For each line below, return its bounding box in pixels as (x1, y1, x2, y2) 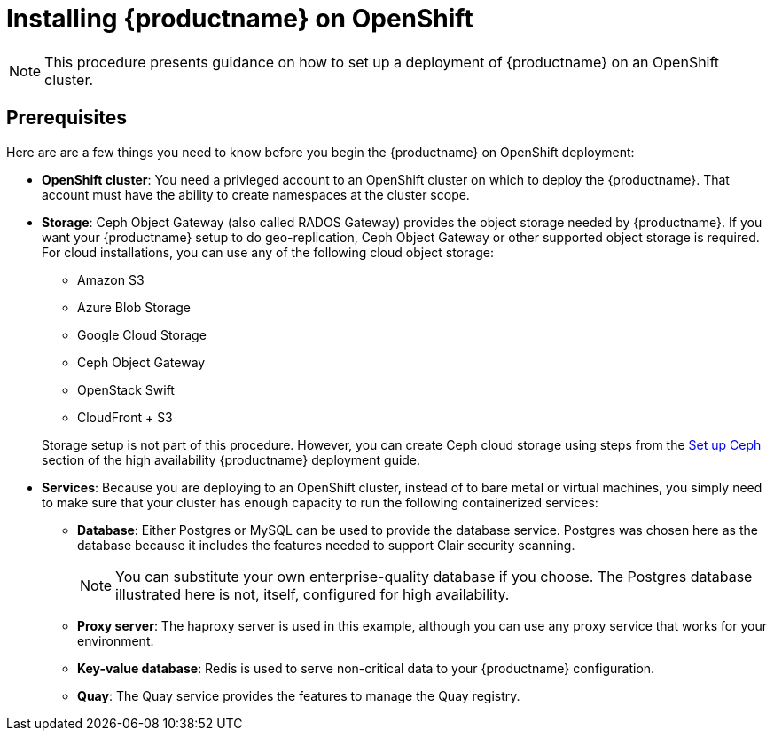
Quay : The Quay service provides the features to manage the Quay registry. (77, 687, 520, 703)
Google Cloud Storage (77, 326, 207, 342)
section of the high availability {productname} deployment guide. (42, 451, 421, 467)
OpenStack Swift (77, 381, 175, 397)
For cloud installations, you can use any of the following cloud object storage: (42, 244, 494, 260)
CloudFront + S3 (77, 409, 173, 425)
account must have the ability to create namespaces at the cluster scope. (42, 186, 470, 202)
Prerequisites (6, 106, 127, 130)
